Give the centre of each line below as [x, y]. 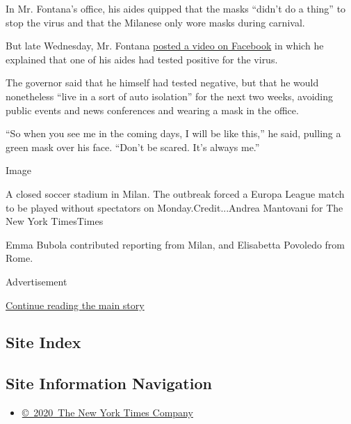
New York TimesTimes [55, 221]
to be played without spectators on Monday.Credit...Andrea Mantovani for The [174, 207]
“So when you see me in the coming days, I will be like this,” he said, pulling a [173, 133]
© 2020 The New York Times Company [107, 413]
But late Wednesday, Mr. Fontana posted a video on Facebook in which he [165, 46]
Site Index [43, 342]
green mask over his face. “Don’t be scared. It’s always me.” [133, 147]
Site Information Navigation [109, 383]
